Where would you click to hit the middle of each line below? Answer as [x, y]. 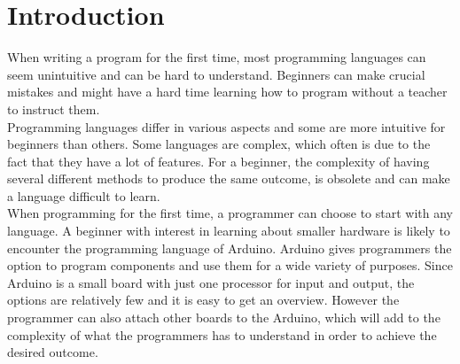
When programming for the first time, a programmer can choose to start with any [230, 213]
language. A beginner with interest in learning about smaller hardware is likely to [229, 231]
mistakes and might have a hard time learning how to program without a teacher [227, 92]
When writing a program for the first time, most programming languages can [217, 57]
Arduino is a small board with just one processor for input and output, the [211, 282]
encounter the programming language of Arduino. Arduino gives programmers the [230, 248]
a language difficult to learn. [84, 195]
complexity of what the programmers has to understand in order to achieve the [222, 334]
